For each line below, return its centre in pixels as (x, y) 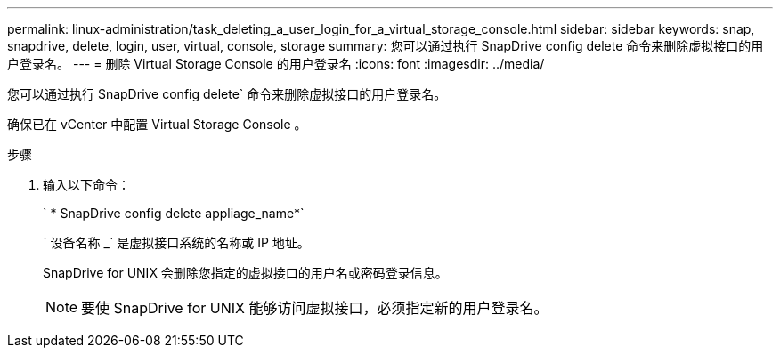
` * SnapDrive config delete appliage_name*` (174, 213)
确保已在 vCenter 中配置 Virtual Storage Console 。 (157, 124)
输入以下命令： (86, 185)
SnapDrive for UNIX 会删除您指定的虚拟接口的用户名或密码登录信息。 (245, 273)
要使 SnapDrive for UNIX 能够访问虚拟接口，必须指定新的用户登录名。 (315, 308)
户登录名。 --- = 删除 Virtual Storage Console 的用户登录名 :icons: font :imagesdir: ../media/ (276, 64)
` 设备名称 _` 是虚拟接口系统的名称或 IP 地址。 (176, 242)
